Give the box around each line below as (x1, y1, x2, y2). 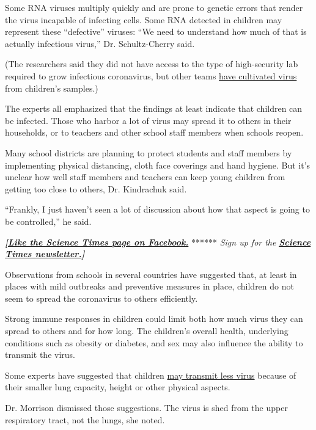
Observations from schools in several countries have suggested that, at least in (5, 268, 297, 280)
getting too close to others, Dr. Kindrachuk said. (5, 182, 187, 195)
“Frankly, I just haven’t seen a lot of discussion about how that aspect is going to (5, 203, 310, 216)
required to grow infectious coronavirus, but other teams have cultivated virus (5, 69, 297, 82)
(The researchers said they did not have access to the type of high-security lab (5, 57, 298, 70)
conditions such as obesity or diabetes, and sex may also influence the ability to (5, 336, 303, 349)
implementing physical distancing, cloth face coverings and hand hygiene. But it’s (5, 158, 310, 171)
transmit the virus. (5, 348, 75, 361)
